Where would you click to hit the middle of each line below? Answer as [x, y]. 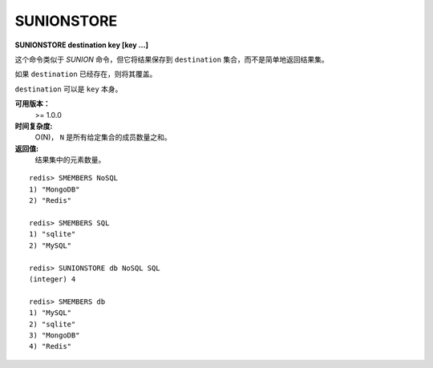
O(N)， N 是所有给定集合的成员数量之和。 [103, 137]
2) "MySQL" [51, 245]
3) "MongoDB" [55, 335]
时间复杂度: [34, 126]
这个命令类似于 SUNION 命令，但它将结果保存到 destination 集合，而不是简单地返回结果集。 [172, 59]
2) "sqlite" [53, 324]
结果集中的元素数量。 [70, 160]
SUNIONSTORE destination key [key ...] [81, 45]
